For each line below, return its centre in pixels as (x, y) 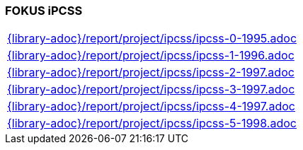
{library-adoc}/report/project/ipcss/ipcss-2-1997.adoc (151, 73)
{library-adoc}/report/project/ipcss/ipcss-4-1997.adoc (151, 106)
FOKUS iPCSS (44, 11)
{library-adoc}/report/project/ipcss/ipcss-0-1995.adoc (152, 39)
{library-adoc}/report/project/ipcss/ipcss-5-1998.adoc (152, 123)
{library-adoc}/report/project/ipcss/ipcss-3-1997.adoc (151, 90)
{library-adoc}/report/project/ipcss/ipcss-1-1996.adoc (151, 56)
